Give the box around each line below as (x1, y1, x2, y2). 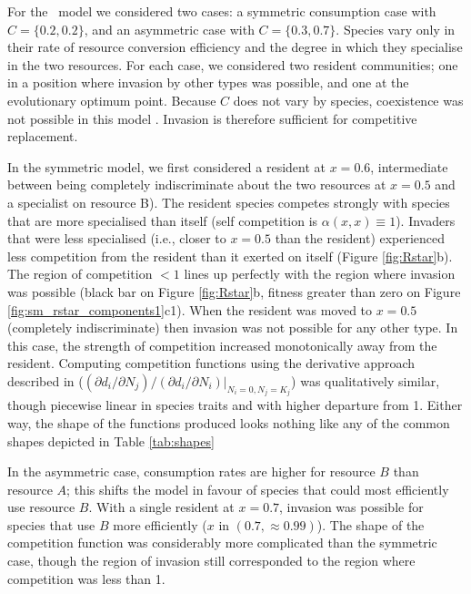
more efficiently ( (113, 515, 207, 534)
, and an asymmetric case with (84, 19, 255, 38)
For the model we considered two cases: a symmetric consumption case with (7, 2, 436, 20)
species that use (7, 515, 95, 534)
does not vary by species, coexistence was (233, 90, 464, 109)
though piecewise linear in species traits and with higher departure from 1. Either (7, 395, 463, 415)
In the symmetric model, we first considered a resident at (7, 157, 326, 176)
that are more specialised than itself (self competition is (7, 210, 318, 230)
